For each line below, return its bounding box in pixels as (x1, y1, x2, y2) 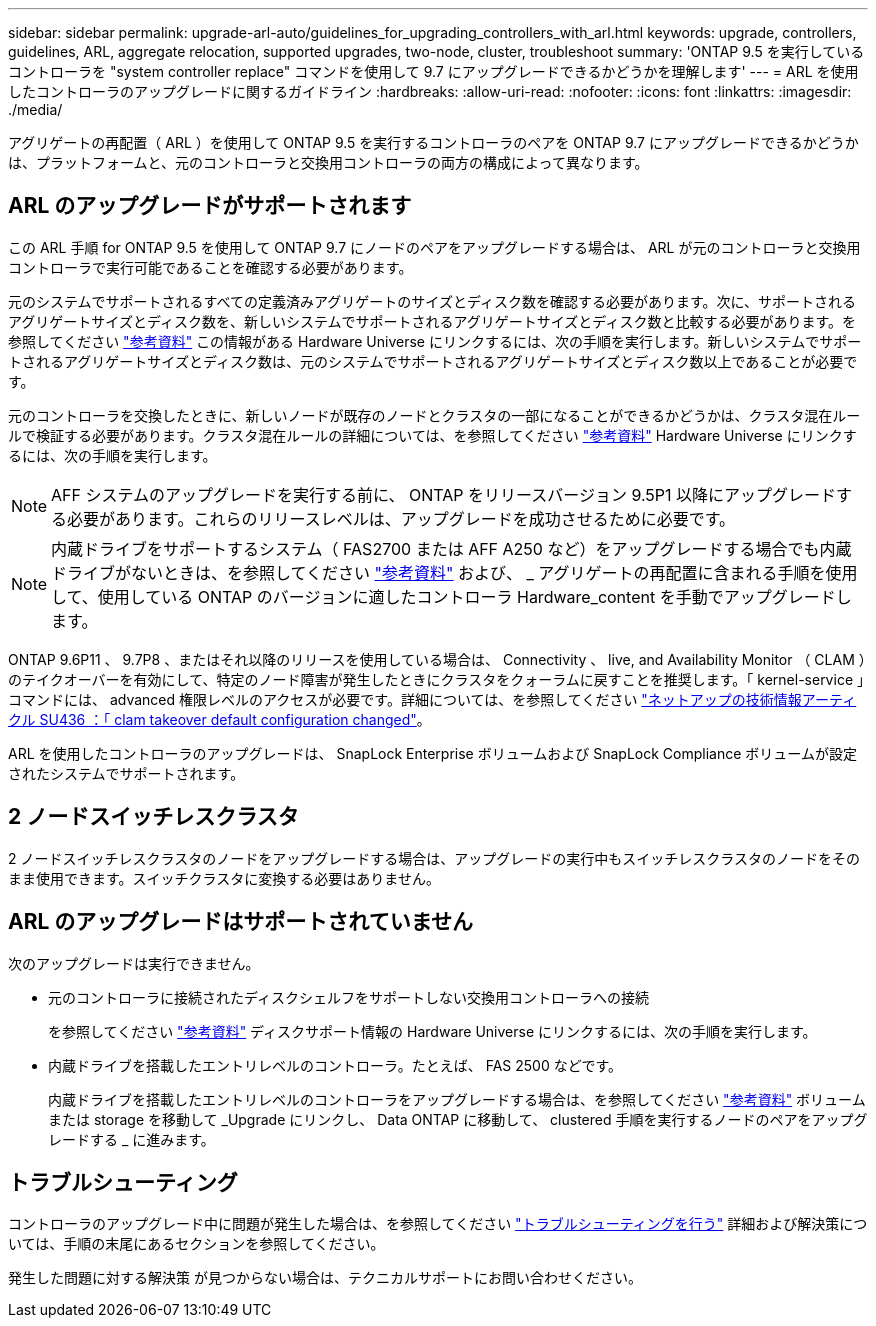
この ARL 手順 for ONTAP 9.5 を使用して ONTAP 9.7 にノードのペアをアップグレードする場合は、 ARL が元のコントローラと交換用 (8, 238, 861, 256)
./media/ (8, 101, 63, 118)
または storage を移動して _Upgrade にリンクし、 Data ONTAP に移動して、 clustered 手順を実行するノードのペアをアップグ (48, 1110, 868, 1128)
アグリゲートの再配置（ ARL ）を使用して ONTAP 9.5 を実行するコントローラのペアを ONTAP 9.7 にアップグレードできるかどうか (8, 134, 859, 151)
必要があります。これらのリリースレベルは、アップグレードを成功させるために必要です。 (67, 508, 736, 529)
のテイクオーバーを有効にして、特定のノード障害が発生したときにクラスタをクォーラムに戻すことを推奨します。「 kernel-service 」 (8, 670, 864, 688)
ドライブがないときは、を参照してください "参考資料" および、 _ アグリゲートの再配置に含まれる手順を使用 (51, 562, 858, 583)
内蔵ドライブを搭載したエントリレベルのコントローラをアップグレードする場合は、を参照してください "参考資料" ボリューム (48, 1090, 866, 1108)
